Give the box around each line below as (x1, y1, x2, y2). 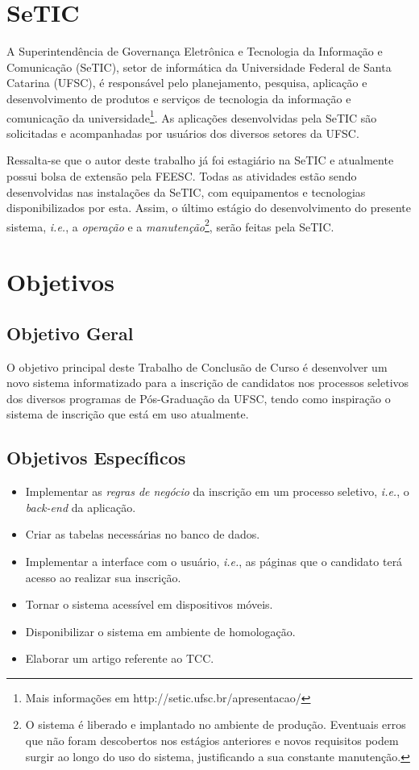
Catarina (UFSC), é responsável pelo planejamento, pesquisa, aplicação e (6, 74, 367, 91)
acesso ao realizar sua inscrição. (25, 568, 181, 585)
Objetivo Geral (6, 320, 134, 345)
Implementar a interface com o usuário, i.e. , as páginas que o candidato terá (25, 552, 403, 569)
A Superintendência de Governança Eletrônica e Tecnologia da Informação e (6, 43, 383, 60)
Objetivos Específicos (6, 445, 186, 470)
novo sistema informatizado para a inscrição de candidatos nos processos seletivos (6, 374, 409, 391)
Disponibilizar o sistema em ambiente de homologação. (25, 622, 296, 639)
